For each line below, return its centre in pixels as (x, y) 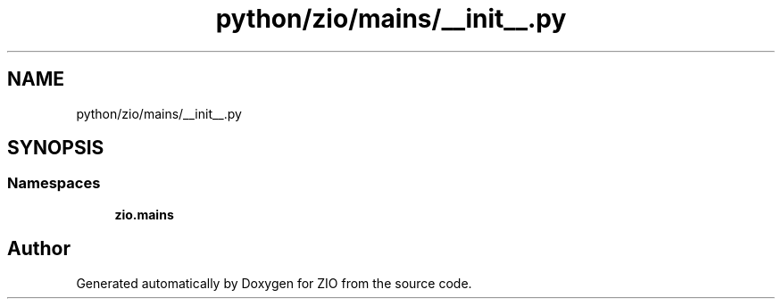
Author (39, 249)
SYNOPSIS (56, 148)
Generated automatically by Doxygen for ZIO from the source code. (274, 283)
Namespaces (54, 183)
